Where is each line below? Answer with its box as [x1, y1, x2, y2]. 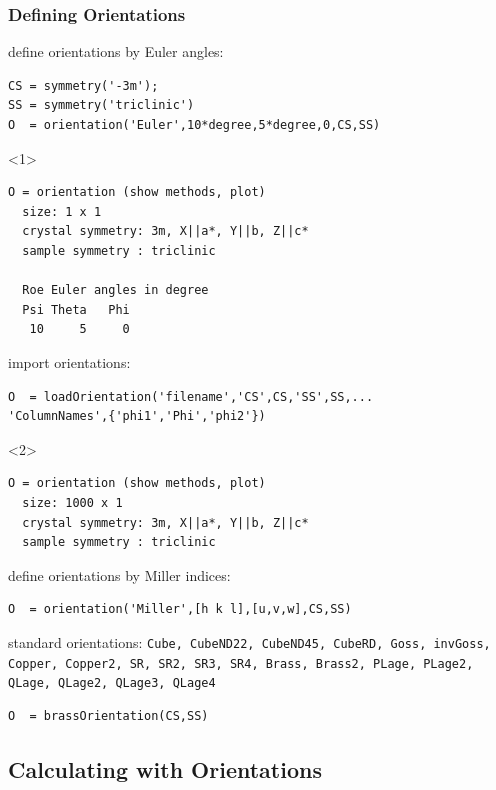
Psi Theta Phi [22, 302, 130, 317]
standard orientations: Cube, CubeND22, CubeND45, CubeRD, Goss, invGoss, [8, 631, 491, 652]
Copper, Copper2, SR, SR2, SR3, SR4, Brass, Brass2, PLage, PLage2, [8, 656, 474, 671]
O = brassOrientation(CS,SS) [8, 708, 209, 723]
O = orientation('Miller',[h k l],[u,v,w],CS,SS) [8, 602, 352, 617]
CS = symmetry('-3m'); [8, 78, 159, 93]
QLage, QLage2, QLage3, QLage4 [8, 676, 216, 691]
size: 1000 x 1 [22, 495, 123, 510]
